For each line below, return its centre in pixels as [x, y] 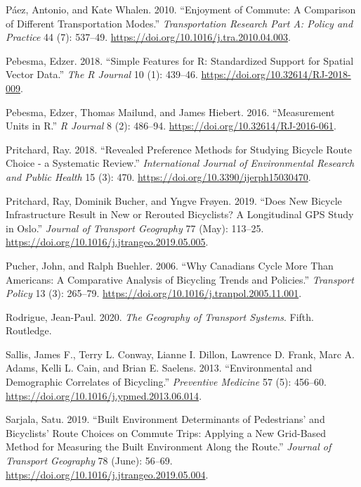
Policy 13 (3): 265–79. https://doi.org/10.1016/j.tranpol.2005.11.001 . [154, 293]
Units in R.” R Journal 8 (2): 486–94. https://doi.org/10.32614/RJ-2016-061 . [171, 126]
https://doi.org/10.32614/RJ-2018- [276, 74]
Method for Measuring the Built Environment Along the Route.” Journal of [169, 447]
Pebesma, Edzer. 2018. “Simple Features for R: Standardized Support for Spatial [180, 60]
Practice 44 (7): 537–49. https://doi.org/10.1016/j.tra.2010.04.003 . [148, 37]
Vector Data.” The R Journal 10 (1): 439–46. [102, 74]
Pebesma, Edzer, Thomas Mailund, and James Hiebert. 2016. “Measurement [170, 112]
